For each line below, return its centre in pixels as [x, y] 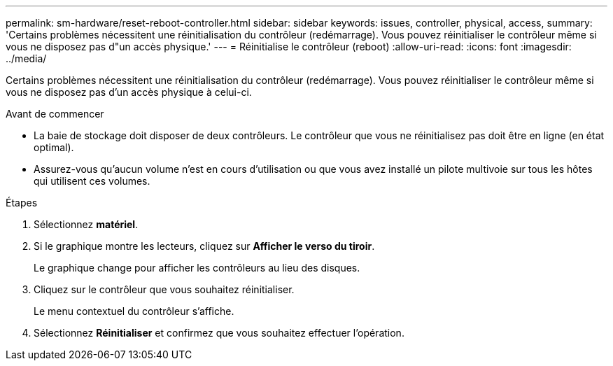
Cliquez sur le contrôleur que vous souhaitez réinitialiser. [164, 289]
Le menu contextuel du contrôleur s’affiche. [134, 311]
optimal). [54, 147]
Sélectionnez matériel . [86, 224]
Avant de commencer [55, 114]
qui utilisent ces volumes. [92, 181]
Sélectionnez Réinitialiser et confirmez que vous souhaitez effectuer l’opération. [219, 333]
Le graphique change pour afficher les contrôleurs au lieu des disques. [197, 268]
